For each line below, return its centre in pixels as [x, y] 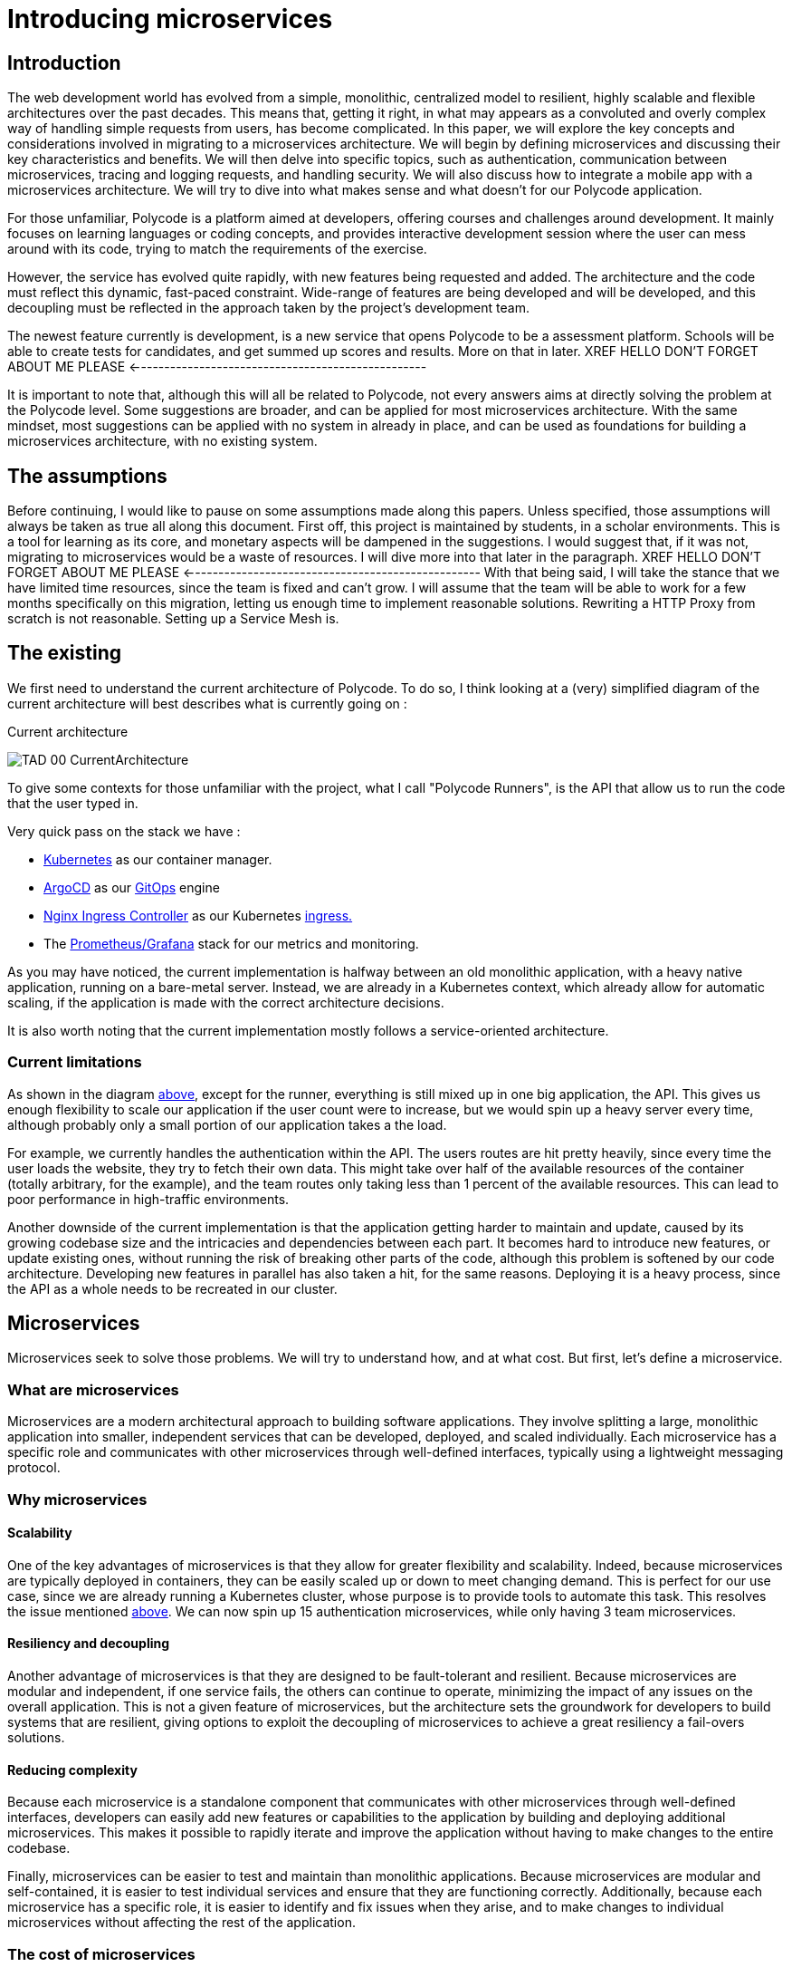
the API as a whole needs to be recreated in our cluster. [172, 1288]
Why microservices [77, 1499]
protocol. [34, 1468]
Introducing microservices [170, 19]
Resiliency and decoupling [89, 1644]
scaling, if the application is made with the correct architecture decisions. [226, 1002]
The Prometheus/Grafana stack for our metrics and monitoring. [231, 943]
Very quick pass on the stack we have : [124, 831]
